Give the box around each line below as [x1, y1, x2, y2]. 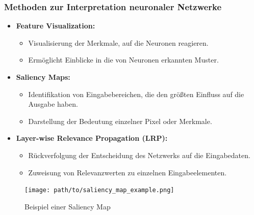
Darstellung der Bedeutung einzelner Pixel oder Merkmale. [28, 115, 212, 126]
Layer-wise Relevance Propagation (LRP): [16, 133, 168, 143]
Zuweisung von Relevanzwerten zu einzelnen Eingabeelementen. [28, 167, 227, 177]
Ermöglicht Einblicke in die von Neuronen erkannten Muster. [28, 54, 219, 65]
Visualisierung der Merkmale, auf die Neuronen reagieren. [28, 37, 209, 48]
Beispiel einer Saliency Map [24, 201, 111, 211]
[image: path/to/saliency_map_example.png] [24, 187, 174, 194]
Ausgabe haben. [28, 99, 78, 109]
